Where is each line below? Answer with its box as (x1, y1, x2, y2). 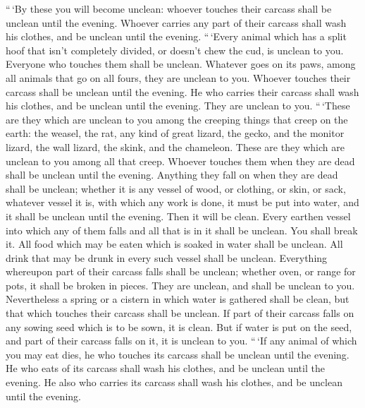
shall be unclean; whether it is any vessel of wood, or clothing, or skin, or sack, (6, 181, 346, 196)
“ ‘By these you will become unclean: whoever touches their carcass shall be (6, 1, 332, 16)
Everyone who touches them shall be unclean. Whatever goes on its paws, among (6, 56, 356, 71)
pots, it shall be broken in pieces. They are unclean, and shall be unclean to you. (6, 277, 355, 292)
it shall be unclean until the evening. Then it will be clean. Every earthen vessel (6, 208, 351, 223)
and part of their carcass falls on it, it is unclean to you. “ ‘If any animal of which (6, 333, 357, 348)
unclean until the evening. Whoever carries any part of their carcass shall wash (6, 15, 347, 30)
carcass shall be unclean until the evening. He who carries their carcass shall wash (6, 84, 359, 99)
